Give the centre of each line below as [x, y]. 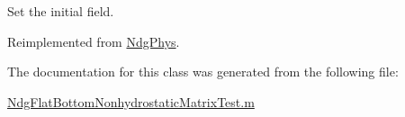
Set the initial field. [61, 11]
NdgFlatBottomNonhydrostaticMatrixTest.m [131, 101]
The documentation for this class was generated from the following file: [203, 72]
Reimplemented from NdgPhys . [94, 41]
